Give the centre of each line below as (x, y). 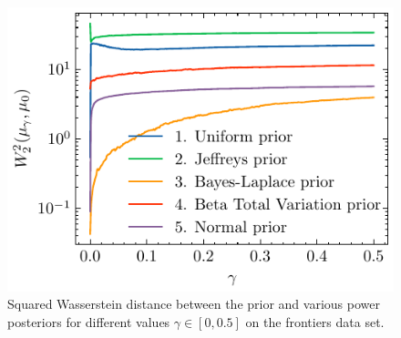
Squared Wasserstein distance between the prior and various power (194, 304)
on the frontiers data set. (315, 321)
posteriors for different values (89, 321)
